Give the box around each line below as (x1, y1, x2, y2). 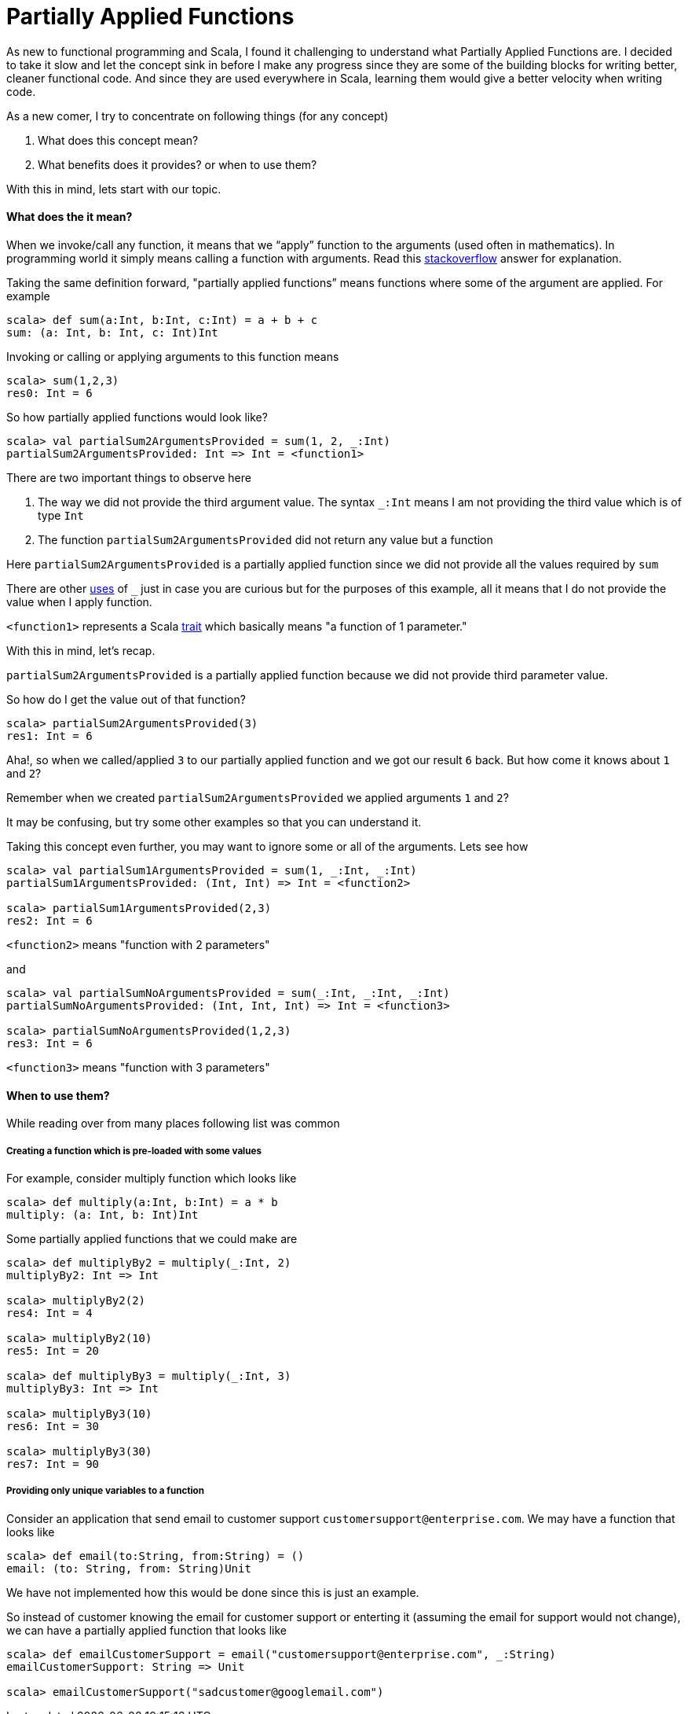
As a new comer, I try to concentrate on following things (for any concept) (6, 109, 389, 123)
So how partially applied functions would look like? (6, 410, 268, 424)
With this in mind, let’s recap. (6, 643, 156, 657)
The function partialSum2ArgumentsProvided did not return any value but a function (38, 532, 493, 546)
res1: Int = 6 (6, 729, 93, 742)
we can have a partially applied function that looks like (6, 1623, 287, 1637)
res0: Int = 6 (6, 386, 93, 399)
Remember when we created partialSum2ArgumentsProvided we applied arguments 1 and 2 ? (6, 790, 509, 804)
